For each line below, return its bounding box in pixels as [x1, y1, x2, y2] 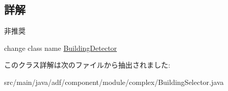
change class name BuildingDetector [4, 42, 117, 53]
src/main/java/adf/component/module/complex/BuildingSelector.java [4, 76, 224, 87]
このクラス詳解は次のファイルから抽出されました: [4, 59, 170, 70]
